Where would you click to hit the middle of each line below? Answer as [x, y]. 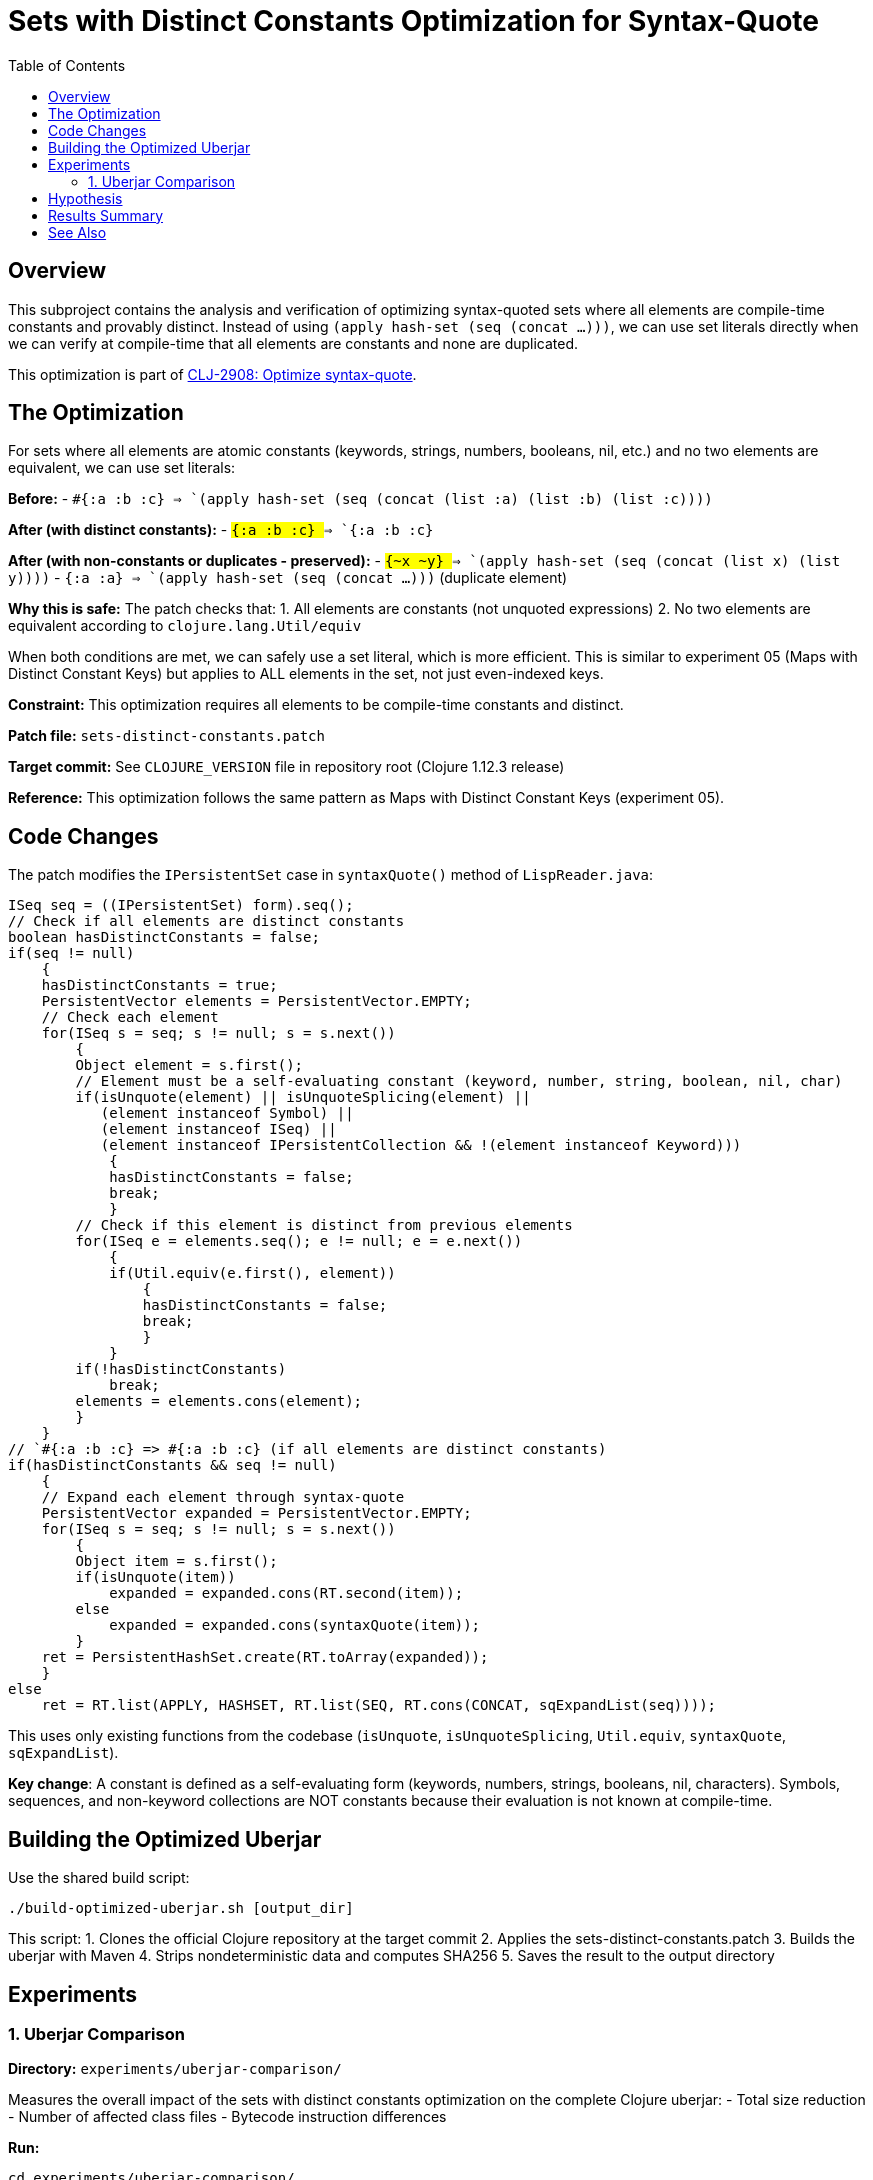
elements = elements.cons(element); [219, 1401]
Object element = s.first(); [189, 1065]
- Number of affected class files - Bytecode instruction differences [227, 2117]
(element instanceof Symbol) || [227, 1113]
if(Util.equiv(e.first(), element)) [252, 1273]
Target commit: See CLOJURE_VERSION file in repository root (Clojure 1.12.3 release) [286, 767]
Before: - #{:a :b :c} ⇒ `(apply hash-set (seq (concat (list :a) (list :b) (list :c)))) [360, 499]
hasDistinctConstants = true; [159, 985]
